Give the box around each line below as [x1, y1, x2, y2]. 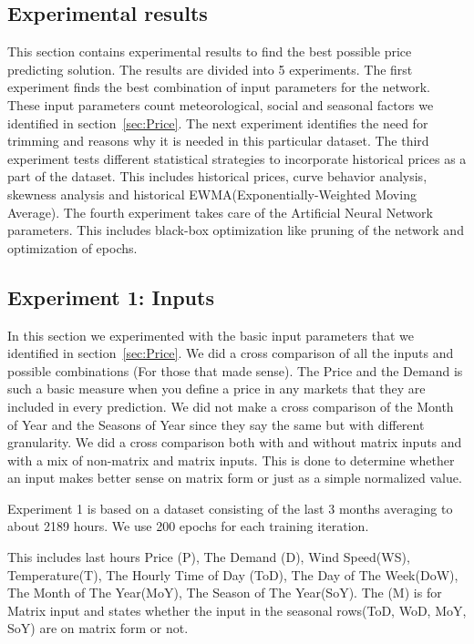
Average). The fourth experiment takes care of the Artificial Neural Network [7, 202, 433, 221]
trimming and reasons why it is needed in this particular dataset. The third [7, 131, 429, 150]
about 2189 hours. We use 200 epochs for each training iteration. [7, 516, 369, 536]
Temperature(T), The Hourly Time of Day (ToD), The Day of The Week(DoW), [7, 565, 459, 584]
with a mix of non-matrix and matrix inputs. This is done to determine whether [7, 450, 455, 469]
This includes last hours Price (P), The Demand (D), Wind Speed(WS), [7, 547, 410, 567]
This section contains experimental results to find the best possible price [7, 42, 412, 61]
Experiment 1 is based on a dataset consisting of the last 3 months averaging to [7, 498, 453, 517]
